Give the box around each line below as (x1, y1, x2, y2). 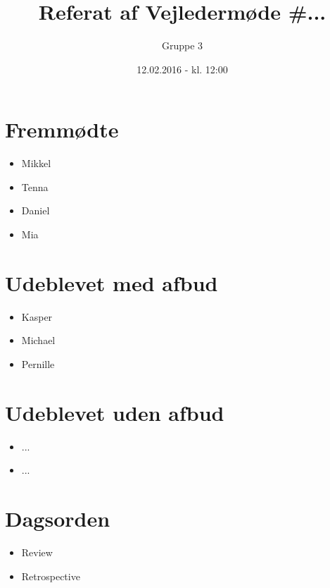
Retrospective (21, 568, 80, 583)
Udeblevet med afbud (5, 268, 218, 297)
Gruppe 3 (161, 38, 203, 53)
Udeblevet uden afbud (5, 398, 224, 427)
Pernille (21, 356, 55, 371)
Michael (21, 333, 56, 348)
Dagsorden (5, 504, 110, 533)
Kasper (21, 309, 53, 324)
